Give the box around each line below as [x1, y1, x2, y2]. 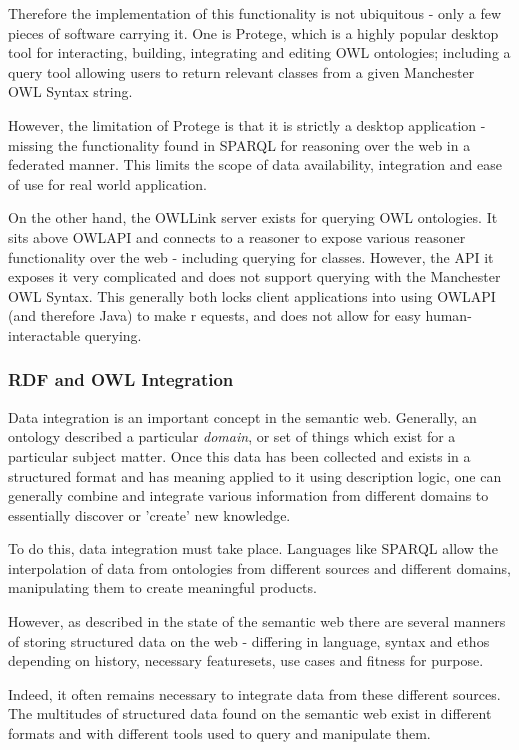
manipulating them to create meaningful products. [8, 577, 317, 598]
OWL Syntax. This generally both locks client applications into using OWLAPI [8, 285, 496, 306]
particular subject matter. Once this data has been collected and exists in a [8, 445, 471, 466]
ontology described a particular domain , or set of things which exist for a [8, 426, 456, 447]
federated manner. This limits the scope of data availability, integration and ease [8, 154, 502, 175]
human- [425, 305, 472, 326]
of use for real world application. [8, 173, 207, 194]
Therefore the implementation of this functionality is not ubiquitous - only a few [8, 3, 502, 23]
